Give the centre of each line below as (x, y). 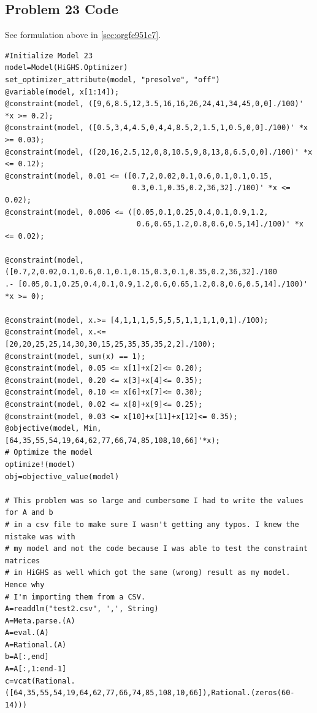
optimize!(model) (40, 464)
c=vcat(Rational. (40, 681)
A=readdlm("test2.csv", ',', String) (82, 609)
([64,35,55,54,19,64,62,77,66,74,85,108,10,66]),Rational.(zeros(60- (150, 693)
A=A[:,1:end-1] (36, 669)
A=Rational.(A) (36, 645)
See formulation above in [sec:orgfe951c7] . (83, 35)
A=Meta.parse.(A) (40, 621)
